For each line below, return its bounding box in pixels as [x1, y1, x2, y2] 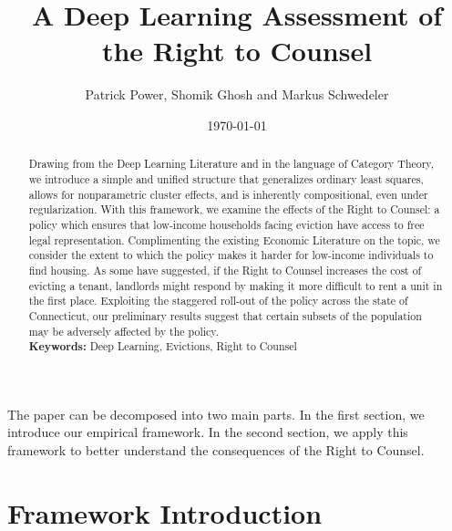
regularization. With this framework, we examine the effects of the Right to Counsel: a [28, 202, 440, 217]
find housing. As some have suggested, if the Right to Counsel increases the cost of [28, 262, 422, 277]
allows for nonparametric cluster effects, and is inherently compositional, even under [28, 186, 428, 202]
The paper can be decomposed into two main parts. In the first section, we [7, 404, 425, 423]
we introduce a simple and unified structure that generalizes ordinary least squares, [28, 171, 424, 186]
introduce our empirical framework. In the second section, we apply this [7, 422, 408, 442]
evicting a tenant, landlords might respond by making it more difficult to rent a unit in [28, 277, 443, 293]
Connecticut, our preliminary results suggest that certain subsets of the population [28, 307, 422, 323]
